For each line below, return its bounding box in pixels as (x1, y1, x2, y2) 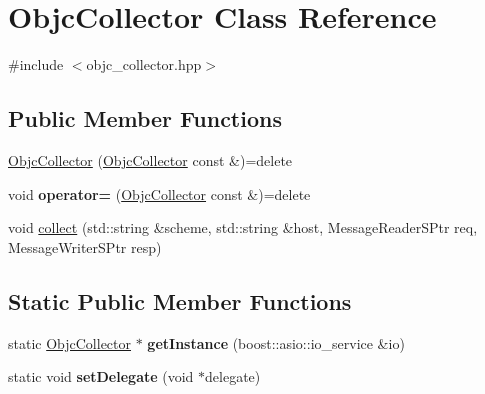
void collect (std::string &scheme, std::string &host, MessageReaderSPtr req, (8, 217, 478, 238)
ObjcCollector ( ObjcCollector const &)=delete (8, 149, 293, 170)
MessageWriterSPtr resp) (8, 236, 162, 257)
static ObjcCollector (8, 332, 132, 353)
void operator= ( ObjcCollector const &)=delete (8, 183, 311, 204)
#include (8, 54, 64, 75)
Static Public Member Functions (8, 285, 352, 316)
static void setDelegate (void (8, 366, 194, 387)
